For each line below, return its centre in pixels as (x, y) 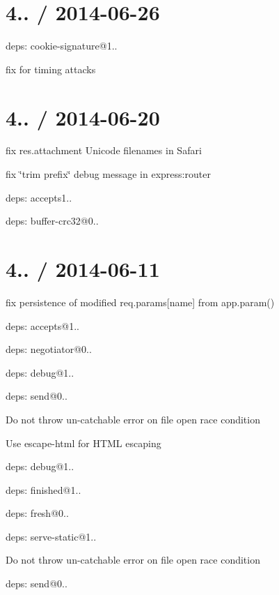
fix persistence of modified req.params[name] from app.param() (140, 302)
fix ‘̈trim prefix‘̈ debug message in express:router (108, 174)
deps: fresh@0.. (37, 513)
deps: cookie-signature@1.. (62, 46)
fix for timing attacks (51, 69)
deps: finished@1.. (43, 489)
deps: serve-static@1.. (51, 536)
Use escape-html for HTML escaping (83, 443)
